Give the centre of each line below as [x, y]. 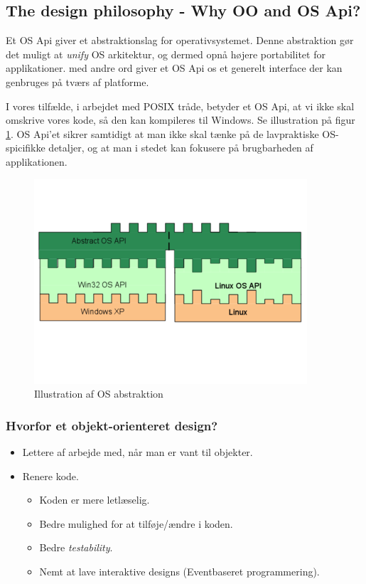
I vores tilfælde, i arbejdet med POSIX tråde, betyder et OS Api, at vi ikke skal [180, 106]
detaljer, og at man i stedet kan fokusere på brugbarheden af [181, 148]
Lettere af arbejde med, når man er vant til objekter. [138, 451]
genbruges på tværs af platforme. [77, 81]
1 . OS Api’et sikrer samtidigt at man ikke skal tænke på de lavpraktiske [162, 133]
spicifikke [26, 148]
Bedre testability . [76, 547]
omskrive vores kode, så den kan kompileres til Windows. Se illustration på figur [181, 120]
